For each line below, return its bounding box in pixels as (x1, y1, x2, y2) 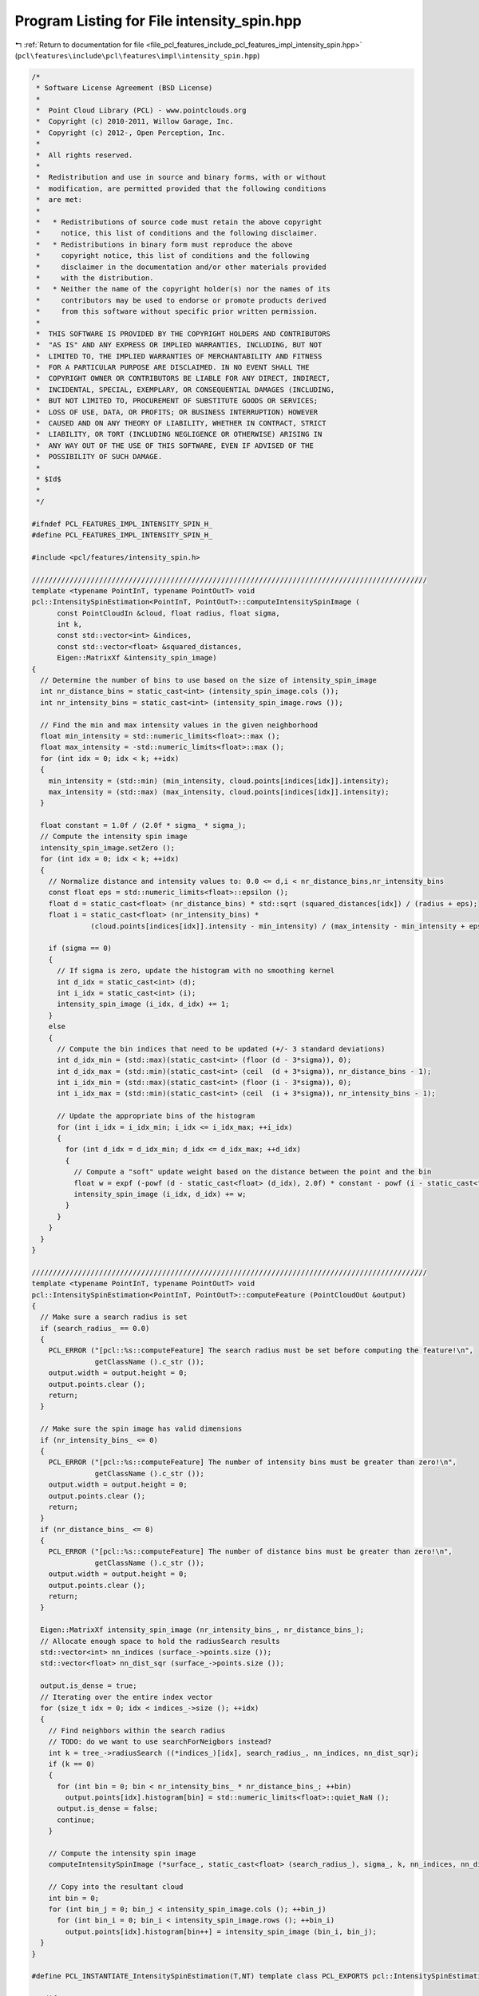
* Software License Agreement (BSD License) (36, 84, 213, 93)
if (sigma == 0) (48, 944, 112, 953)
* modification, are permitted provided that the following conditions (36, 184, 327, 193)
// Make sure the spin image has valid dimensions (40, 1424, 243, 1433)
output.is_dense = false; (57, 1804, 159, 1813)
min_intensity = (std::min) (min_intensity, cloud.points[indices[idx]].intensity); (48, 776, 390, 786)
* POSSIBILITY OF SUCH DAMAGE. (36, 452, 163, 461)
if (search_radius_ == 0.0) (40, 1324, 150, 1333)
